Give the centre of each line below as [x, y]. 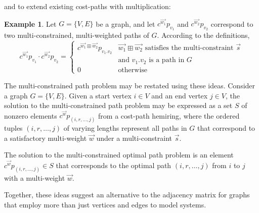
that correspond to [226, 128]
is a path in [167, 60]
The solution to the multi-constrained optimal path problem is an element [119, 155]
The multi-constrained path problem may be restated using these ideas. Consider [130, 85]
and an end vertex [180, 95]
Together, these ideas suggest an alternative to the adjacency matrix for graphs [127, 195]
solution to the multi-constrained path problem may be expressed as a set [118, 105]
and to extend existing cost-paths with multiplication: [88, 6]
